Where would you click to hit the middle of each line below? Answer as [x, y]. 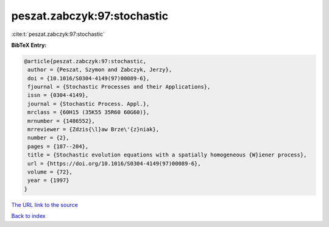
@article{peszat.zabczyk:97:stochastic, [85, 61]
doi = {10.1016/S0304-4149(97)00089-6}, [89, 78]
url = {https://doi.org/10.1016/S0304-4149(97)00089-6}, [114, 163]
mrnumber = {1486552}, [62, 121]
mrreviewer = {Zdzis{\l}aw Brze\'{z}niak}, [94, 130]
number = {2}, [48, 138]
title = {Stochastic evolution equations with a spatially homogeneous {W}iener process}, [167, 155]
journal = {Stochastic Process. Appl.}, [89, 104]
